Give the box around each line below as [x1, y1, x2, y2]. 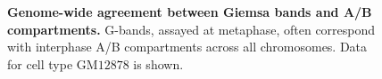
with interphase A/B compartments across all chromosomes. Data [7, 37, 368, 56]
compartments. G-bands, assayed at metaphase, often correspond [7, 20, 376, 38]
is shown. [133, 54, 184, 73]
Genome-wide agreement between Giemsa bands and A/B [7, 3, 372, 20]
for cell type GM [7, 54, 98, 73]
